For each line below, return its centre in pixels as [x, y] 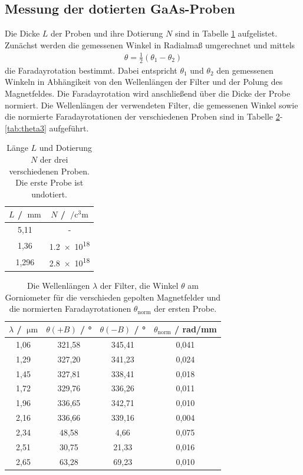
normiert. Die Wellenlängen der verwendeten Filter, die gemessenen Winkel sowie [151, 105]
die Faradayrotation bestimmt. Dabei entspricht [91, 70]
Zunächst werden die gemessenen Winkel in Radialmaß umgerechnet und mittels [150, 44]
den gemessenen [245, 70]
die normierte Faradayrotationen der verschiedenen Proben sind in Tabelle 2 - [144, 116]
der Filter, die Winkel [139, 286]
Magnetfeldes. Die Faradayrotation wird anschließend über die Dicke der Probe [148, 93]
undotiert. [49, 194]
